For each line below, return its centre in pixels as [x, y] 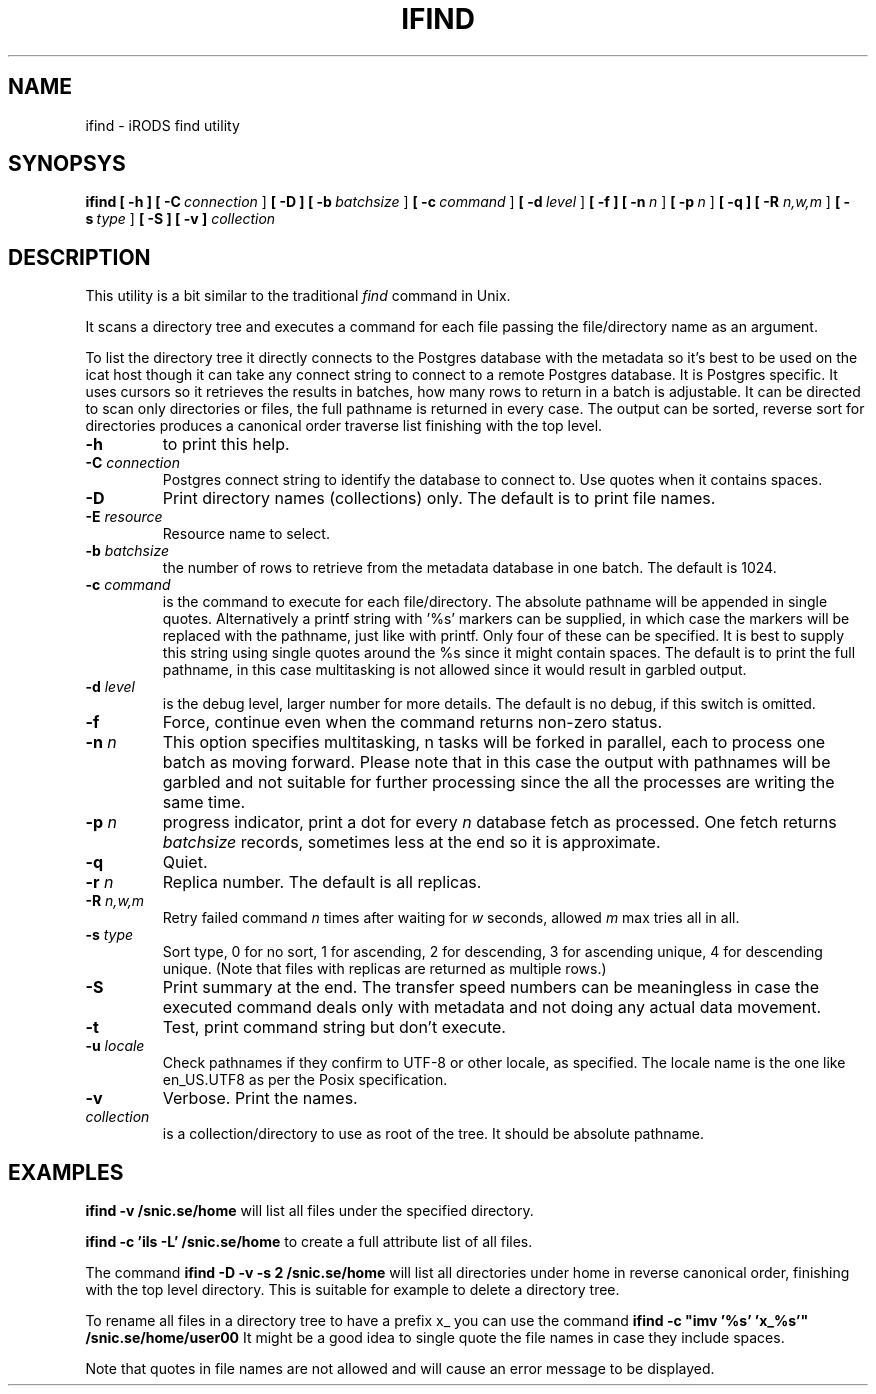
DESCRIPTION [79, 257]
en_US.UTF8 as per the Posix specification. [305, 1080]
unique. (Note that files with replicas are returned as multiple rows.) [384, 969]
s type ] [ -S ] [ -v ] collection [180, 219]
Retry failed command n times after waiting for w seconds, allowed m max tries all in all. [451, 918]
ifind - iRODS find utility [162, 125]
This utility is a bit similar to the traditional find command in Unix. [298, 296]
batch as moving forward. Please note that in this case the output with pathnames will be [496, 762]
